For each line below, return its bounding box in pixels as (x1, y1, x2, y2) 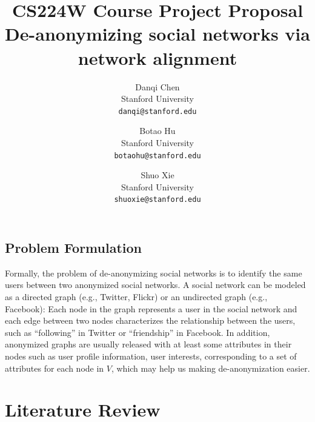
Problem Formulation (5, 238, 142, 257)
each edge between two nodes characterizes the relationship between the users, (5, 314, 296, 327)
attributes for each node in (5, 361, 104, 374)
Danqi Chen (135, 80, 180, 93)
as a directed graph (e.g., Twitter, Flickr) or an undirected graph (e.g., (5, 290, 268, 303)
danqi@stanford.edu (118, 107, 197, 116)
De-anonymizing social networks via (5, 21, 310, 46)
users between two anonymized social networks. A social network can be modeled (5, 278, 306, 291)
